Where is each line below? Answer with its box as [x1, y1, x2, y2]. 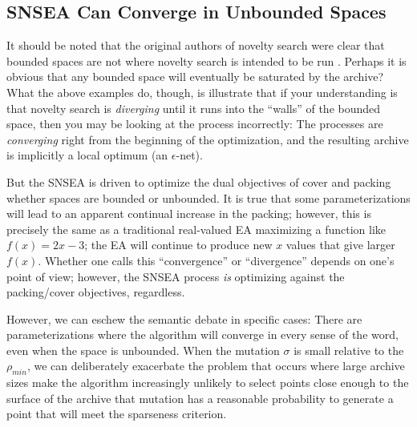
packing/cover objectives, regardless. [6, 284, 185, 300]
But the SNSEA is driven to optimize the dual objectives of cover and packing [6, 173, 391, 190]
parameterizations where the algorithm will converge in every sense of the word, [6, 326, 399, 343]
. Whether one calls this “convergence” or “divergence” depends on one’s [38, 252, 395, 268]
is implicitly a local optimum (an [6, 147, 168, 163]
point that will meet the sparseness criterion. [6, 405, 227, 422]
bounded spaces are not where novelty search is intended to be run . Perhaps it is [6, 52, 407, 69]
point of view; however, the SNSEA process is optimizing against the [6, 268, 345, 284]
